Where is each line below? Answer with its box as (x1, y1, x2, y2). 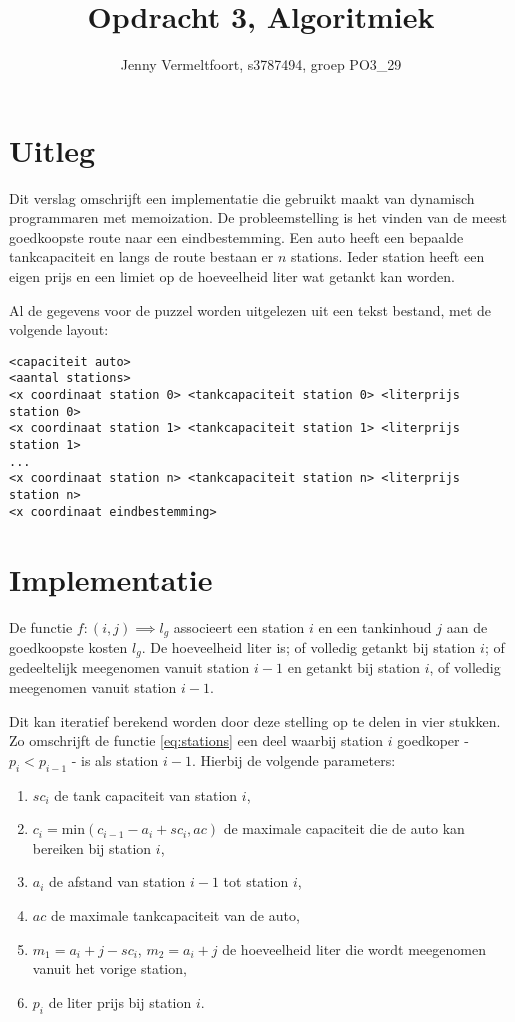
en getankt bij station (287, 657, 421, 678)
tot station (223, 871, 289, 892)
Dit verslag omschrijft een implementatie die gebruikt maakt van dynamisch (9, 187, 475, 208)
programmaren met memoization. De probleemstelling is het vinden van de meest (9, 207, 507, 228)
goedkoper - (397, 730, 469, 751)
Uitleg (9, 129, 96, 170)
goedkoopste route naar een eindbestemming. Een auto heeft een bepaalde (9, 226, 464, 247)
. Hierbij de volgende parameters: (191, 749, 396, 770)
